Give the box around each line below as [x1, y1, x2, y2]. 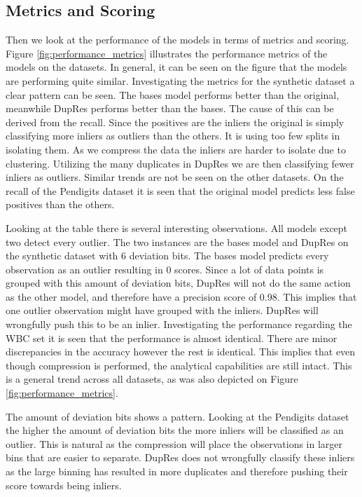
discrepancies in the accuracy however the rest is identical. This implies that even [6, 344, 356, 359]
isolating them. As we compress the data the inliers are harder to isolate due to [6, 142, 346, 156]
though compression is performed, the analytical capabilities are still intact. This [6, 358, 352, 372]
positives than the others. [6, 197, 115, 212]
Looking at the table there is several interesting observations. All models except [6, 220, 348, 235]
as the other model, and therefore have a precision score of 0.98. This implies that [6, 289, 357, 304]
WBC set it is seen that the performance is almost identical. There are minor [6, 330, 337, 345]
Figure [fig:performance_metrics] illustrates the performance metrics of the [6, 46, 328, 60]
